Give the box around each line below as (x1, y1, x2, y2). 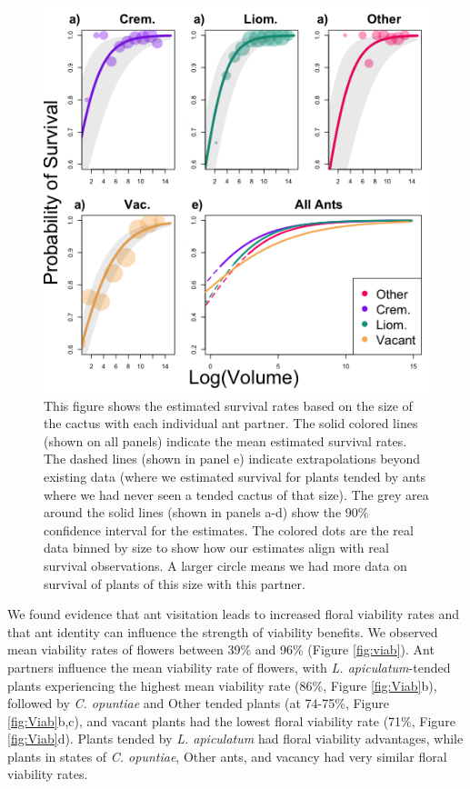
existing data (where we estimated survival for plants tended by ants (44, 466, 426, 485)
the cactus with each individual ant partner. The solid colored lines (44, 414, 418, 433)
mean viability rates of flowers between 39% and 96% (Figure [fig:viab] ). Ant (7, 640, 435, 659)
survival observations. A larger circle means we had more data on (44, 555, 407, 574)
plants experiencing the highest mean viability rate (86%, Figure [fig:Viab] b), (7, 675, 437, 694)
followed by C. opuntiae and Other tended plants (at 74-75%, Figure (7, 694, 389, 713)
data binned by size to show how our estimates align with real (44, 538, 389, 557)
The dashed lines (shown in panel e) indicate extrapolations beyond (44, 449, 421, 468)
